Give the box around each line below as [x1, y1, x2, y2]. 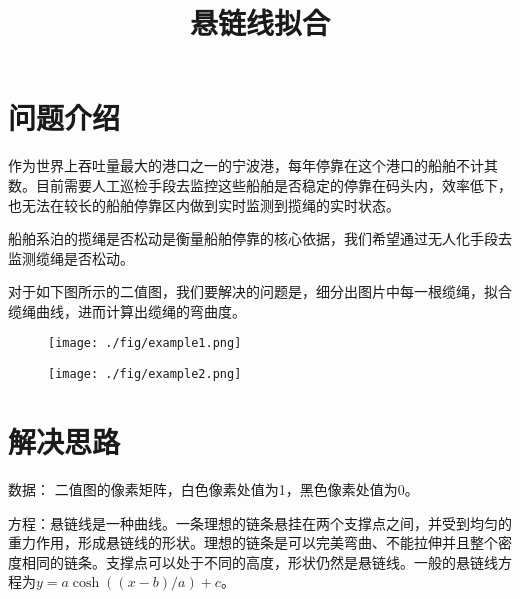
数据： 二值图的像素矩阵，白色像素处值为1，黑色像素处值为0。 [8, 478, 419, 499]
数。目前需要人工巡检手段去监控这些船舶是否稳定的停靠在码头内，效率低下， [8, 174, 512, 195]
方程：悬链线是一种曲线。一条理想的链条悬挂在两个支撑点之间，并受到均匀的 [8, 512, 512, 533]
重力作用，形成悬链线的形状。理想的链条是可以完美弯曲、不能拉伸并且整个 [8, 532, 498, 553]
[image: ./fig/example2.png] [48, 367, 242, 382]
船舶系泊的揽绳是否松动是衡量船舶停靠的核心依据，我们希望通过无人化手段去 [8, 228, 512, 249]
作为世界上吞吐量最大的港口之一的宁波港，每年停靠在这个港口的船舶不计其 [8, 155, 498, 176]
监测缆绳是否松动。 [8, 247, 134, 268]
